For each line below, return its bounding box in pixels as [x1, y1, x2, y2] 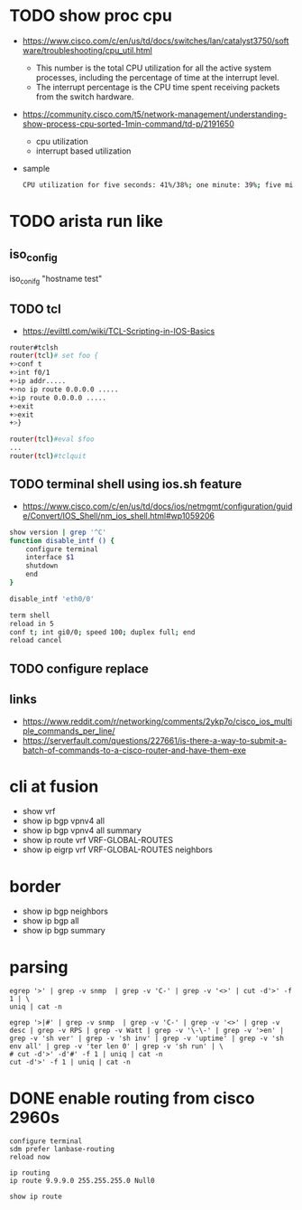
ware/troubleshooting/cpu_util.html [22, 44, 153, 55]
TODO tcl [9, 302, 61, 317]
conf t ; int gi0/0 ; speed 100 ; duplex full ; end [9, 627, 196, 637]
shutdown [25, 561, 59, 570]
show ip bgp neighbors [22, 905, 108, 917]
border [9, 876, 61, 896]
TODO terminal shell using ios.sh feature [9, 476, 243, 492]
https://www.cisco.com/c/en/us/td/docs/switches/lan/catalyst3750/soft [22, 35, 289, 46]
